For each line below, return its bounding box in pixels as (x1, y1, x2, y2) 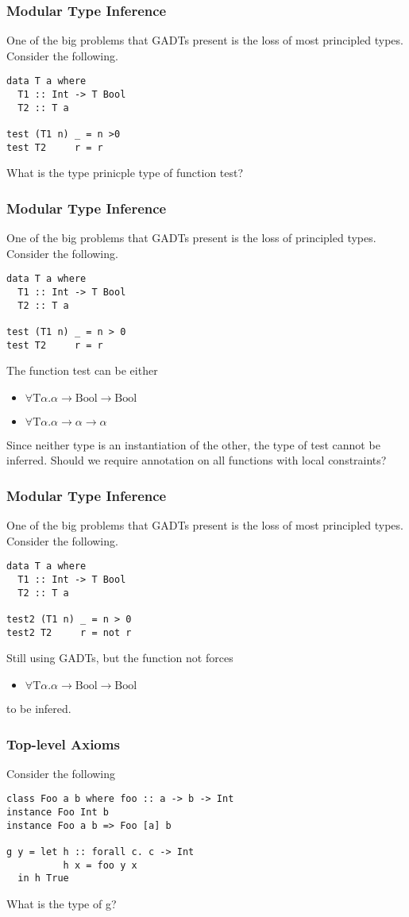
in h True (17, 873, 69, 884)
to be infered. (6, 700, 71, 716)
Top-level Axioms (6, 734, 120, 753)
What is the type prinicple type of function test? (6, 164, 244, 181)
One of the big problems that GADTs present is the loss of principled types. (6, 229, 376, 246)
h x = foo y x (63, 859, 137, 871)
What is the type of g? (6, 896, 117, 911)
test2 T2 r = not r (6, 626, 132, 638)
